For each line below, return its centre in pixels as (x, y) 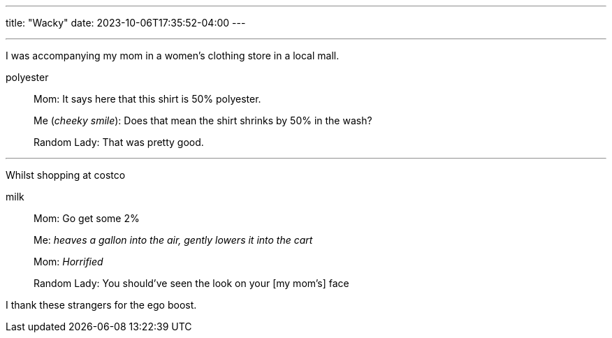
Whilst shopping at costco (66, 175)
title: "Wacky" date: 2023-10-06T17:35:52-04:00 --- (126, 23)
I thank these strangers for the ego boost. (101, 305)
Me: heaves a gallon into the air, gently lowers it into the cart (173, 240)
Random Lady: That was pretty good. (119, 142)
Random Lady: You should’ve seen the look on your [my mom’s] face (191, 283)
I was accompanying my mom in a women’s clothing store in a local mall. (173, 56)
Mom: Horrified (68, 262)
